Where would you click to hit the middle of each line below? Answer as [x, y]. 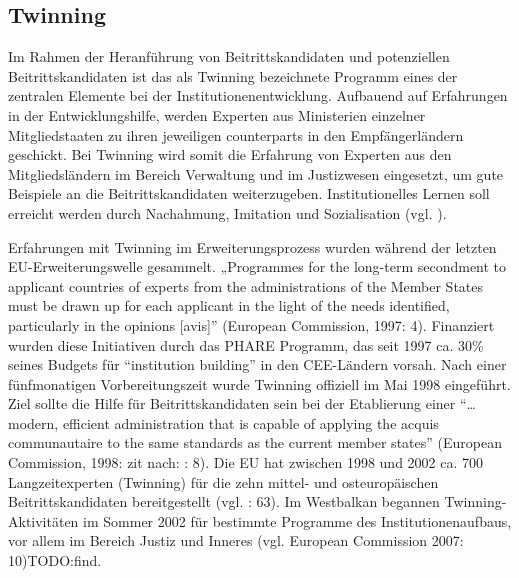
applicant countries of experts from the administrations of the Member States [246, 285]
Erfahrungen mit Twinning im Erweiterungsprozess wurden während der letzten [252, 246]
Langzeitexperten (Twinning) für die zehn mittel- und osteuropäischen [223, 481]
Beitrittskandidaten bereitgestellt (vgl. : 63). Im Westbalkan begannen [224, 501]
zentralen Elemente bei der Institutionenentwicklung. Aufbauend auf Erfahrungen [258, 95]
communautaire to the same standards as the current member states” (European [255, 442]
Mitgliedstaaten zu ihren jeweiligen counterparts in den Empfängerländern [236, 134]
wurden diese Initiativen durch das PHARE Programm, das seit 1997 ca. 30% [246, 344]
